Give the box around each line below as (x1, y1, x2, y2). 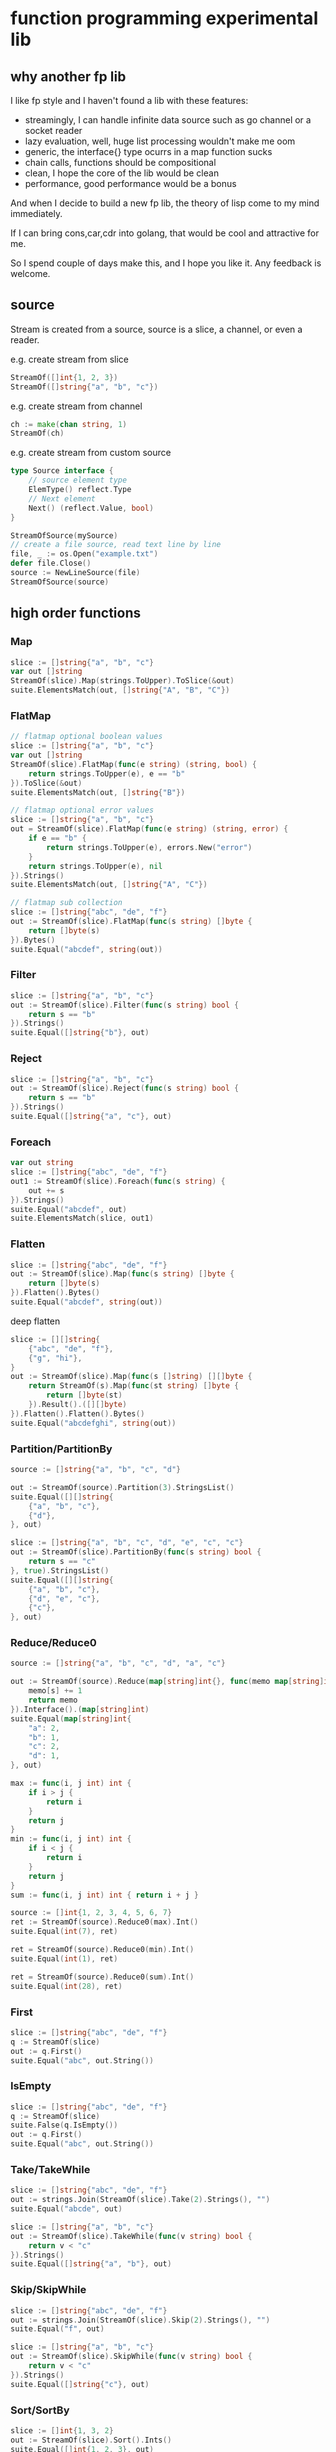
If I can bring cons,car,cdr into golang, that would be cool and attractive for (10, 227, 320, 239)
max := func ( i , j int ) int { (10, 1778, 132, 1789)
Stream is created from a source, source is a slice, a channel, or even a (10, 323, 303, 335)
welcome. (10, 268, 51, 279)
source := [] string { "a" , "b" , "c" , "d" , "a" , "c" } (10, 1658, 226, 1669)
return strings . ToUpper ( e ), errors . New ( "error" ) (46, 842, 253, 852)
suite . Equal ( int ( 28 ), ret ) (10, 1981, 123, 1991)
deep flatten (10, 1315, 61, 1327)
